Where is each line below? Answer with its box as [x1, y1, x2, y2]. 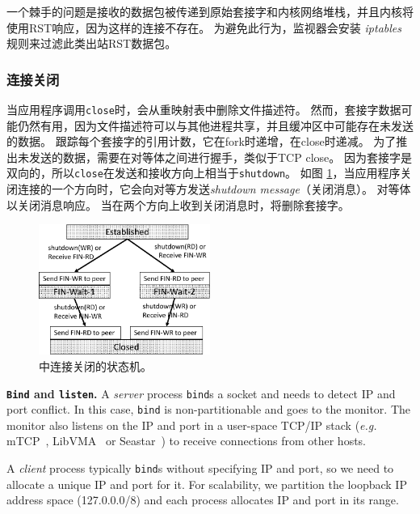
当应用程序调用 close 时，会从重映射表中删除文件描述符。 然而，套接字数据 [6, 101, 401, 117]
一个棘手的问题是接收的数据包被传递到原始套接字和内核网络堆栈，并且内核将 [6, 3, 414, 19]
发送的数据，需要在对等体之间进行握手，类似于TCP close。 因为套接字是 [28, 148, 412, 165]
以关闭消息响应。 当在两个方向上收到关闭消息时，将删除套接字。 [6, 196, 350, 213]
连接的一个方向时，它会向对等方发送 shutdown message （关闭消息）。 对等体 [17, 181, 411, 198]
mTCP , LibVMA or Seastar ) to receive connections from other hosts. [6, 432, 366, 449]
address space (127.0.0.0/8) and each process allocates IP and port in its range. [6, 491, 399, 508]
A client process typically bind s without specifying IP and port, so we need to [6, 460, 394, 477]
